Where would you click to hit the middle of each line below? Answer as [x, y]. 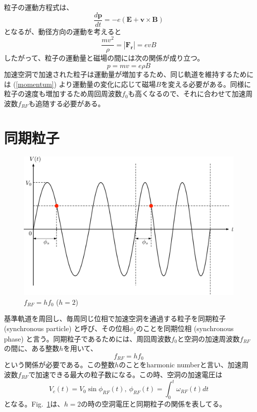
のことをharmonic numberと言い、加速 [180, 365]
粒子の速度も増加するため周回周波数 [63, 94]
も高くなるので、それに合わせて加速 [187, 94]
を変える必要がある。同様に [206, 84]
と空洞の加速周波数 [208, 338]
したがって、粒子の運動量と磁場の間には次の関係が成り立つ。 [104, 58]
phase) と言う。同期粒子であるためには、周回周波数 [88, 338]
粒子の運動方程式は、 [39, 7]
